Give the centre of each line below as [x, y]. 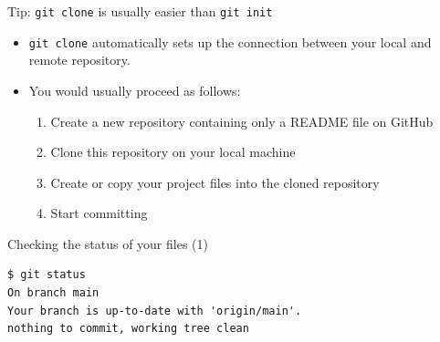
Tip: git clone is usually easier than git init [140, 11]
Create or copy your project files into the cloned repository [215, 182]
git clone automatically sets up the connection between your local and [230, 41]
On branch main [53, 293]
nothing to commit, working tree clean [128, 329]
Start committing [99, 213]
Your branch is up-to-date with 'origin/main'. [155, 311]
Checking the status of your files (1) [108, 243]
